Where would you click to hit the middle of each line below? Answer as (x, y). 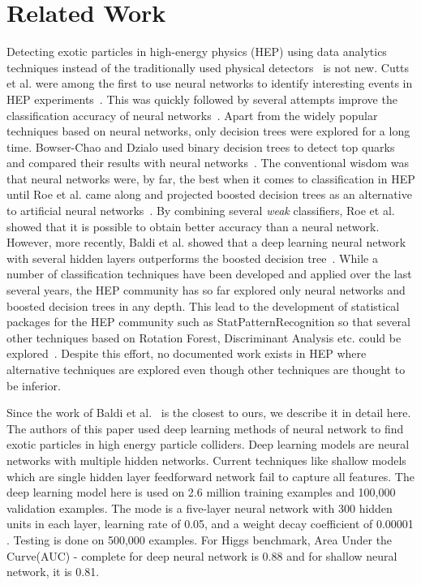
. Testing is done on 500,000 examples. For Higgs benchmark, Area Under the (200, 539)
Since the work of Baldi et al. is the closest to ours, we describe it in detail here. (209, 413)
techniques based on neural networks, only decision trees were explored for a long (208, 131)
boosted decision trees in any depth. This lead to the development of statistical (203, 305)
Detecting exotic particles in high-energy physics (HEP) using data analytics (197, 52)
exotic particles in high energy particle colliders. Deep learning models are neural (208, 444)
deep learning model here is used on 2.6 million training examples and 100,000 (201, 492)
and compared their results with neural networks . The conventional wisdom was (208, 163)
